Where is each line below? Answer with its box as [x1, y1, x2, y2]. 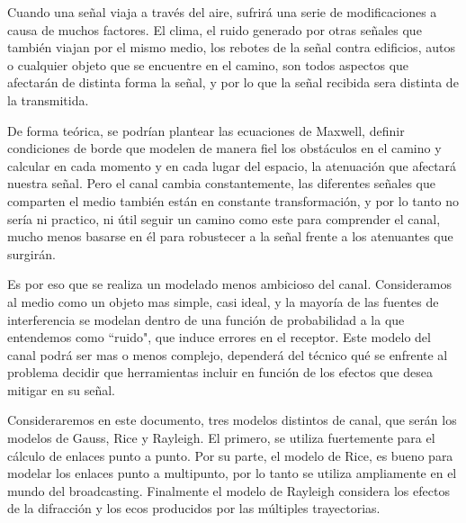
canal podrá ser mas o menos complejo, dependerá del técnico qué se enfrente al [7, 345, 448, 364]
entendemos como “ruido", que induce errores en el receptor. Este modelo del [7, 328, 431, 347]
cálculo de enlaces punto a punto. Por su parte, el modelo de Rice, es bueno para [7, 446, 453, 464]
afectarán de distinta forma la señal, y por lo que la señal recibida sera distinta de [7, 73, 459, 92]
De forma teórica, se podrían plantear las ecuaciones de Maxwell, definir [7, 121, 405, 140]
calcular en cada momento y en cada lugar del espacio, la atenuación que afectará [7, 156, 457, 175]
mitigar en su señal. [7, 380, 115, 399]
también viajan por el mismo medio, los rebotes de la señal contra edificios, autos [7, 38, 455, 57]
